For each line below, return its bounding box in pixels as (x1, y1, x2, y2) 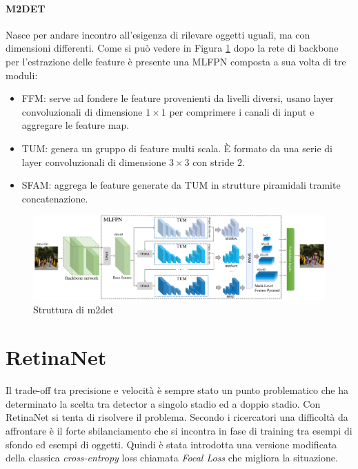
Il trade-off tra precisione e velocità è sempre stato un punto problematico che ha (6, 383, 348, 397)
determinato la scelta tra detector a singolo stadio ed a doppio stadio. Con (6, 396, 321, 410)
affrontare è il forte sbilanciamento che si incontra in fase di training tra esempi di (6, 423, 352, 437)
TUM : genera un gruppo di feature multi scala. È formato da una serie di (21, 140, 332, 155)
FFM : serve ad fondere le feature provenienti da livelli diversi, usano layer (21, 91, 334, 105)
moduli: (6, 67, 38, 82)
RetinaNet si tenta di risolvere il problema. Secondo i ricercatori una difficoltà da (6, 410, 348, 424)
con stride (192, 154, 235, 169)
